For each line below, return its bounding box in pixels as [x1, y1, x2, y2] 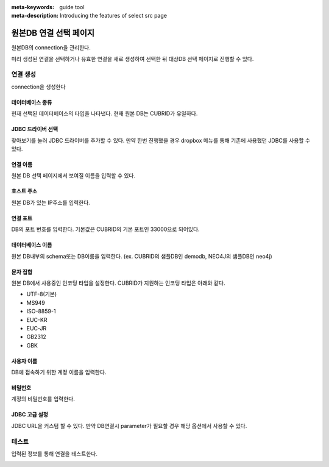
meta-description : [11, 12, 59, 20]
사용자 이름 [11, 357, 38, 365]
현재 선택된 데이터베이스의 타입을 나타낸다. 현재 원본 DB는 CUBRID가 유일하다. [11, 110, 198, 117]
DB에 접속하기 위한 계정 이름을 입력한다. [11, 369, 107, 376]
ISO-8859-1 [26, 308, 56, 315]
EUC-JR [26, 324, 47, 332]
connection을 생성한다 [11, 83, 66, 90]
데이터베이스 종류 [11, 98, 52, 106]
